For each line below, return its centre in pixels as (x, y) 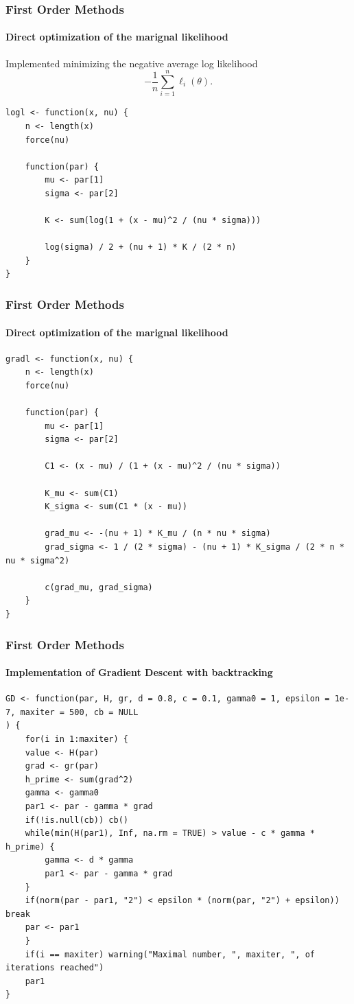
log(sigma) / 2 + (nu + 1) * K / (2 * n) (141, 247)
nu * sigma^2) (38, 560)
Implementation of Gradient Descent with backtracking (139, 672)
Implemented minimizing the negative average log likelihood (132, 63)
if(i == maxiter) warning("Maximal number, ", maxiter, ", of (170, 954)
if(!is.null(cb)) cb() (76, 820)
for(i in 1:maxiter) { (76, 739)
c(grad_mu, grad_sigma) (99, 587)
